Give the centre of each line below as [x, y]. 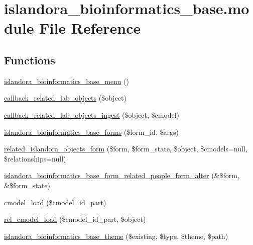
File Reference [90, 28]
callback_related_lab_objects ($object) [65, 98]
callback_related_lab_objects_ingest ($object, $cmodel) [92, 114]
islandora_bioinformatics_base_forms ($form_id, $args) [91, 132]
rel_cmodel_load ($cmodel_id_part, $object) [75, 219]
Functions [30, 60]
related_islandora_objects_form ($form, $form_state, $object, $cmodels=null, [126, 149]
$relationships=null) [35, 158]
